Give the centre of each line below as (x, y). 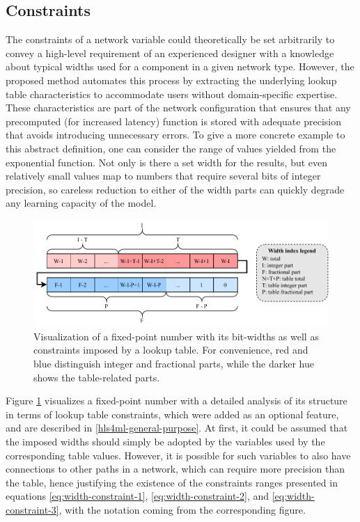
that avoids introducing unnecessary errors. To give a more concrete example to (175, 135)
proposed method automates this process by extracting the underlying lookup (171, 80)
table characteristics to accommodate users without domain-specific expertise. (172, 94)
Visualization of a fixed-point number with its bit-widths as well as (176, 336)
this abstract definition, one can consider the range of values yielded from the (171, 148)
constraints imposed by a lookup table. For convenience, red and (171, 350)
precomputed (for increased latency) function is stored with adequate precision (173, 121)
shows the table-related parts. (97, 377)
